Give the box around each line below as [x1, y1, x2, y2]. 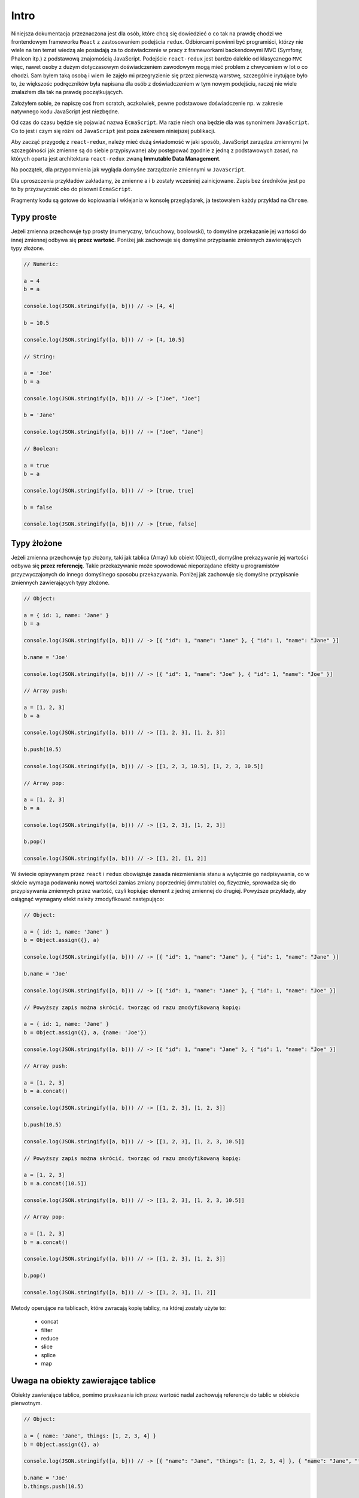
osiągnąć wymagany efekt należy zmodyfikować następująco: [11, 896, 165, 903]
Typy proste [11, 212, 57, 222]
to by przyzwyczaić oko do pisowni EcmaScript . [11, 186, 133, 193]
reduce [41, 1335, 59, 1342]
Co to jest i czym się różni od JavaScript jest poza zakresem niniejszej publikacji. [11, 127, 216, 134]
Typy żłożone [11, 538, 63, 548]
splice [41, 1351, 56, 1358]
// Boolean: [23, 445, 59, 452]
